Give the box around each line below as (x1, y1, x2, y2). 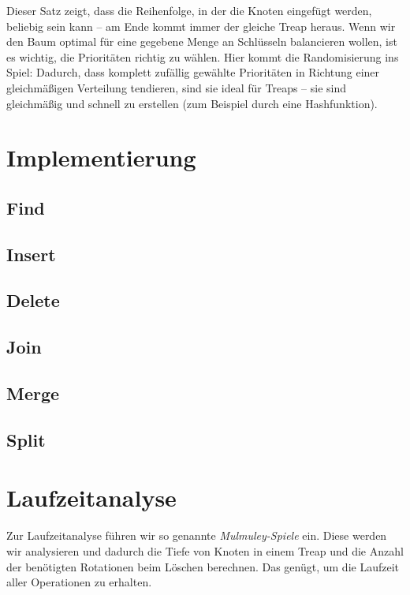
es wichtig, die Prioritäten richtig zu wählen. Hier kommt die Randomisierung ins (6, 48, 399, 65)
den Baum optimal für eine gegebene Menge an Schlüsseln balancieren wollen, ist (6, 33, 397, 50)
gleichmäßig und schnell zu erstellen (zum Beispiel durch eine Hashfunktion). (6, 95, 378, 111)
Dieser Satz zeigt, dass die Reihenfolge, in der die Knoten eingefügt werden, (6, 2, 372, 18)
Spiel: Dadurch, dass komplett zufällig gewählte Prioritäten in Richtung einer (6, 64, 380, 80)
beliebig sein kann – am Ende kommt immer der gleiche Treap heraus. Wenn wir (6, 17, 396, 34)
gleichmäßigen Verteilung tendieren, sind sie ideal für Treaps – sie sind (6, 79, 347, 95)
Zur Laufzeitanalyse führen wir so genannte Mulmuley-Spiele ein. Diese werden (6, 527, 387, 544)
